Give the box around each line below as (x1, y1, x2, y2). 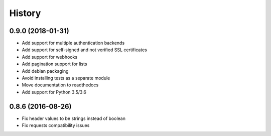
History (9, 8, 41, 19)
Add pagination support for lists (22, 61, 87, 67)
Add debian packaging (22, 68, 69, 74)
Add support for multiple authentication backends (22, 40, 125, 46)
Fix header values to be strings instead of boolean (22, 115, 125, 121)
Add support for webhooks (22, 54, 78, 60)
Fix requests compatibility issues (22, 122, 90, 128)
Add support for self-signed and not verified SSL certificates (22, 47, 148, 53)
